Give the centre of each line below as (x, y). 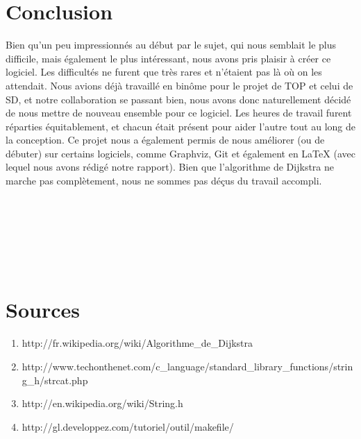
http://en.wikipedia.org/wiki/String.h (102, 403)
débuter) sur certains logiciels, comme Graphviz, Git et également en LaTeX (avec (180, 153)
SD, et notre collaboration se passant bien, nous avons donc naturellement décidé (178, 99)
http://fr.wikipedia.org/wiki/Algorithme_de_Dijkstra (137, 343)
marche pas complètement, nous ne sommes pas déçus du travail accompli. (164, 181)
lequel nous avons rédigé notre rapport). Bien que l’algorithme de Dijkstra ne (170, 167)
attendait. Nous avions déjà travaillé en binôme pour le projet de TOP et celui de (179, 85)
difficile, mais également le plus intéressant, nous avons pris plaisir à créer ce (168, 58)
